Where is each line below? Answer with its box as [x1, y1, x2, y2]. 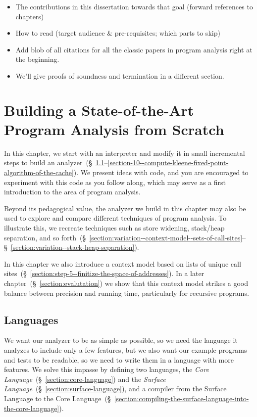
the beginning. [15, 54, 59, 64]
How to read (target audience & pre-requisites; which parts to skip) [15, 28, 220, 38]
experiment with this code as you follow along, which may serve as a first [4, 177, 226, 187]
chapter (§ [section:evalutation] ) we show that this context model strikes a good [4, 278, 248, 288]
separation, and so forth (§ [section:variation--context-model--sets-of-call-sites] [4, 232, 243, 242]
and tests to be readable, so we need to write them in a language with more [4, 354, 234, 365]
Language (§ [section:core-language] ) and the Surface [4, 373, 166, 384]
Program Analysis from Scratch [4, 119, 224, 139]
